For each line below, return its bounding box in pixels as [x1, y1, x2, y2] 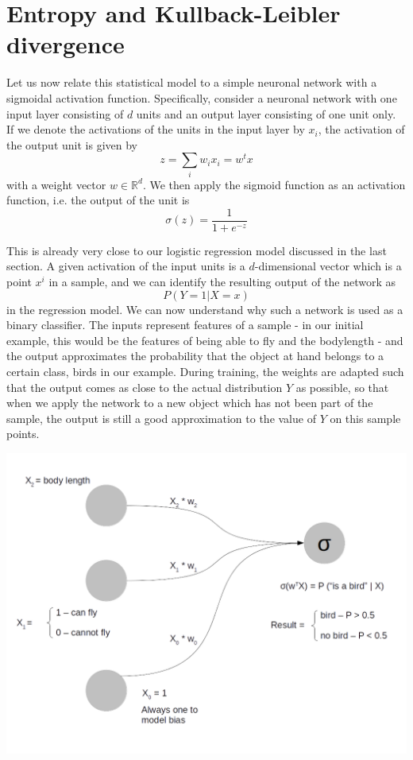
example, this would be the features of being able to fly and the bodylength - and [6, 332, 403, 348]
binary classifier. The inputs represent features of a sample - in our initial [6, 316, 364, 333]
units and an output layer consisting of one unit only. [136, 105, 396, 122]
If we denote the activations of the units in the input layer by [6, 121, 305, 138]
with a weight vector [6, 176, 106, 192]
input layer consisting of [6, 105, 124, 122]
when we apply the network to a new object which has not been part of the [6, 394, 373, 411]
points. [6, 425, 40, 442]
